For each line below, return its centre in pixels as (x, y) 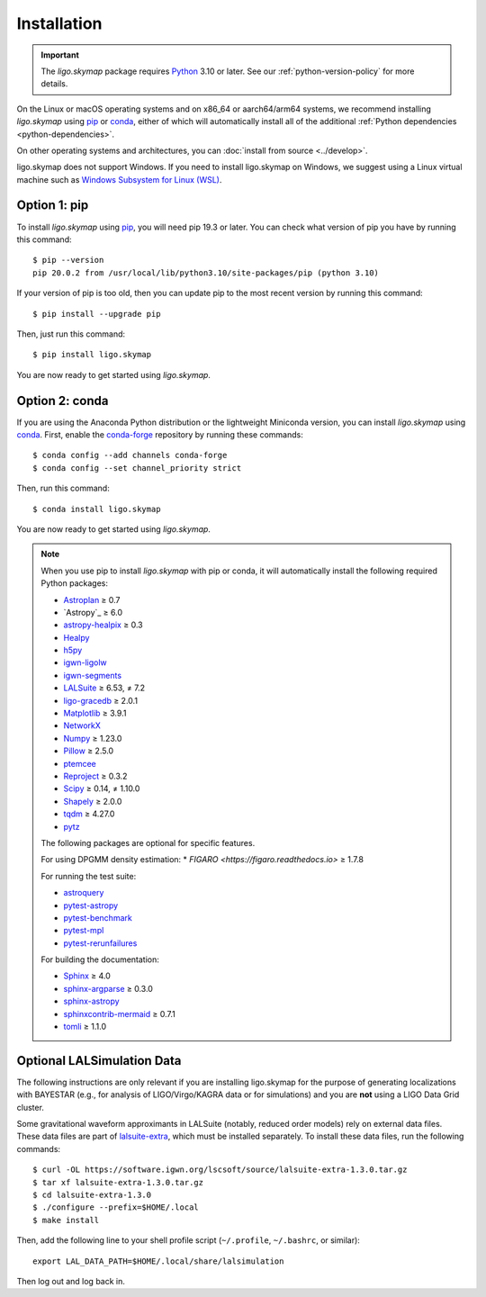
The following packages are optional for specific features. (148, 842)
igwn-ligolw (85, 662)
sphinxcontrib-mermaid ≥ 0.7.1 (119, 1013)
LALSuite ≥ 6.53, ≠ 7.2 (104, 688)
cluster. (31, 1107)
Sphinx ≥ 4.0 (87, 976)
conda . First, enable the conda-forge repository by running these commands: (160, 435)
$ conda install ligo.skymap (97, 509)
